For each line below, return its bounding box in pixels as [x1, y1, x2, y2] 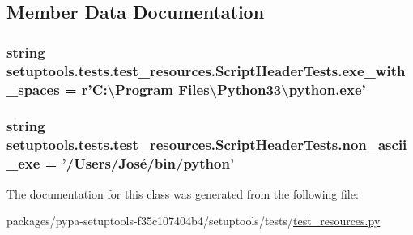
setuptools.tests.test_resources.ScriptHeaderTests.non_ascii [6, 135, 407, 155]
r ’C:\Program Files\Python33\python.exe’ [81, 79, 366, 99]
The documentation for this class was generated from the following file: [6, 185, 359, 202]
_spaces [6, 79, 60, 99]
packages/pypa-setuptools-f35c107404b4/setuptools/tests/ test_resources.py [6, 212, 381, 229]
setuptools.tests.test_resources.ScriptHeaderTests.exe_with [6, 60, 406, 80]
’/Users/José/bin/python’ [62, 153, 235, 173]
